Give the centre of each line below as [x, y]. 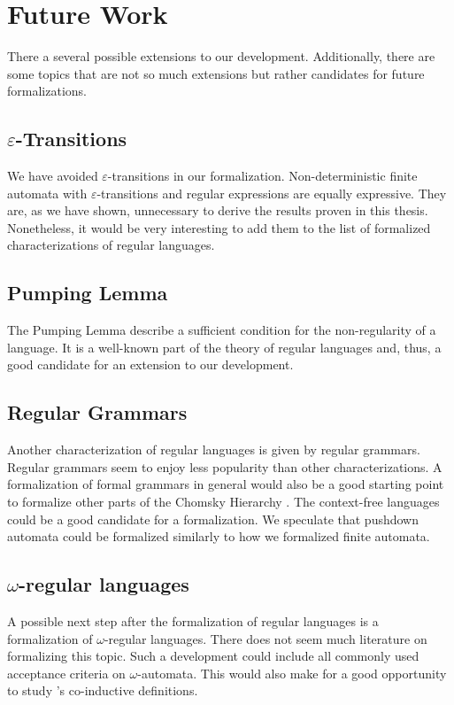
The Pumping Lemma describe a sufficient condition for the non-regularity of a [222, 330]
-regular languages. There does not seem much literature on [265, 638]
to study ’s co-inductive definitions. [103, 690]
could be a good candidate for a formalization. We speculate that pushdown [213, 519]
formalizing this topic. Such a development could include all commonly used [213, 656]
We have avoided [53, 176]
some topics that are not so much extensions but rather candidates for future [216, 73]
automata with [47, 193]
